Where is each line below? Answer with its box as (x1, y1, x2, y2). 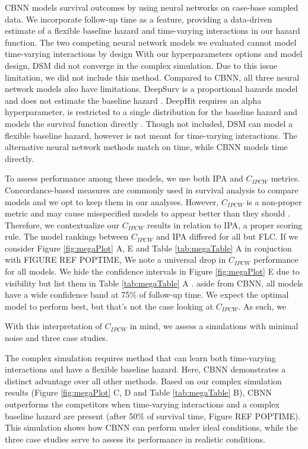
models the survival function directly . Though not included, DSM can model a (5, 117, 293, 129)
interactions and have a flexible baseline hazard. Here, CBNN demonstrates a (5, 363, 286, 375)
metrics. (271, 172, 300, 184)
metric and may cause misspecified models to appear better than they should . (5, 207, 290, 219)
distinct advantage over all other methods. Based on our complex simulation (5, 374, 282, 387)
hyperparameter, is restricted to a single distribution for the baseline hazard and (5, 106, 298, 118)
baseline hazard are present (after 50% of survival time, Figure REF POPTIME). (5, 409, 301, 422)
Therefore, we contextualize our (5, 218, 119, 231)
